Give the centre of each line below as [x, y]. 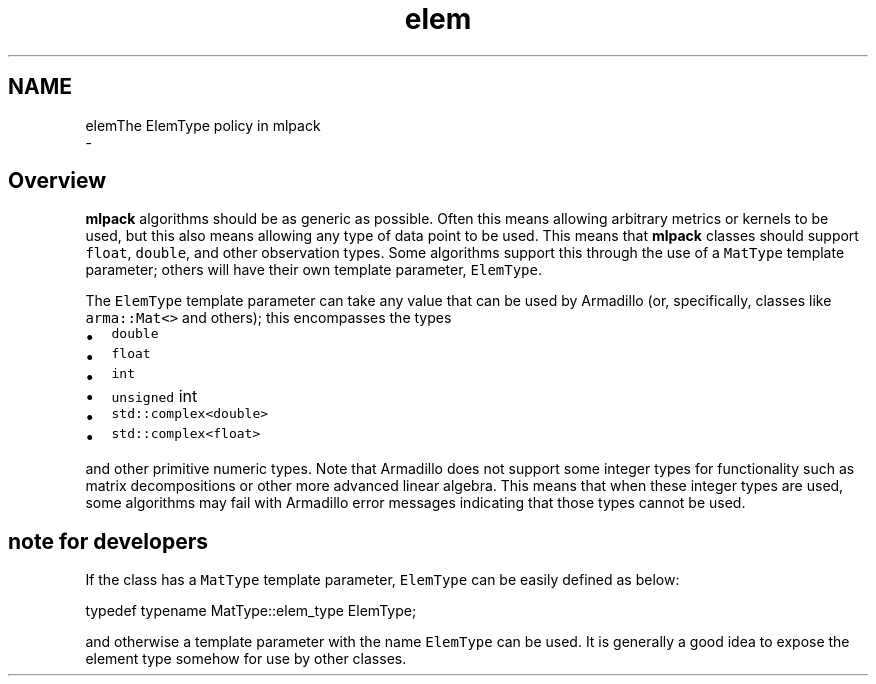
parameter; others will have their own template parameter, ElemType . [314, 270]
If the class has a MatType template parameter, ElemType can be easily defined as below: [382, 580]
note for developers [108, 541]
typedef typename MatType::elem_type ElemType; [251, 611]
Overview [57, 181]
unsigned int [154, 396]
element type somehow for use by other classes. [246, 659]
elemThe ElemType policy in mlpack [203, 125]
